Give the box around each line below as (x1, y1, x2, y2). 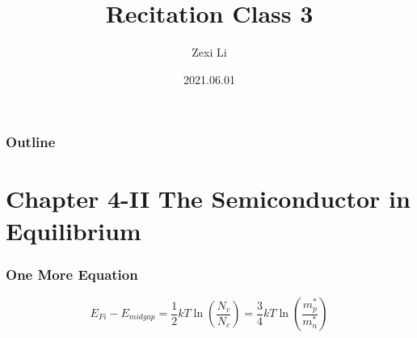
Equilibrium (6, 213, 141, 247)
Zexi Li (192, 44, 227, 61)
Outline (6, 132, 56, 152)
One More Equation (6, 264, 138, 284)
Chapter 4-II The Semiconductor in (6, 182, 411, 215)
